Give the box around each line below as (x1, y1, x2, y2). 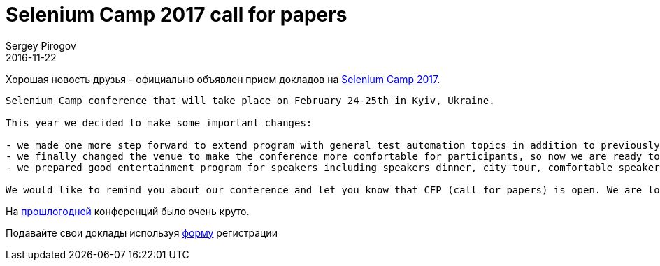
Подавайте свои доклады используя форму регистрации (6, 226, 278, 239)
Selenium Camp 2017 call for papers (6, 3, 347, 27)
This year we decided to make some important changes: (6, 117, 313, 128)
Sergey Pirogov (6, 39, 76, 52)
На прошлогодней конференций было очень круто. (6, 205, 250, 217)
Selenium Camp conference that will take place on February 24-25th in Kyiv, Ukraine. (6, 94, 495, 106)
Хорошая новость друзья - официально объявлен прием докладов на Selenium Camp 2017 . (6, 73, 440, 85)
